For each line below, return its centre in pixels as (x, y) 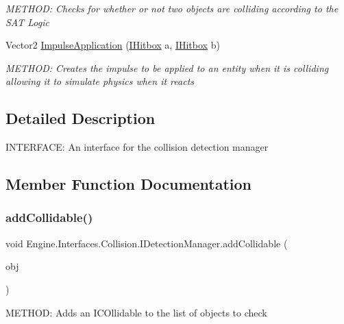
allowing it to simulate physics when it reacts (100, 81)
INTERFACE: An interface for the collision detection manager (137, 147)
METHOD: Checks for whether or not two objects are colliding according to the (172, 8)
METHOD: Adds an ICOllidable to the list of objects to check (136, 312)
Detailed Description (81, 118)
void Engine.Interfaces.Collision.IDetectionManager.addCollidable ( (147, 243)
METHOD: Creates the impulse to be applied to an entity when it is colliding (167, 67)
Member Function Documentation (129, 184)
